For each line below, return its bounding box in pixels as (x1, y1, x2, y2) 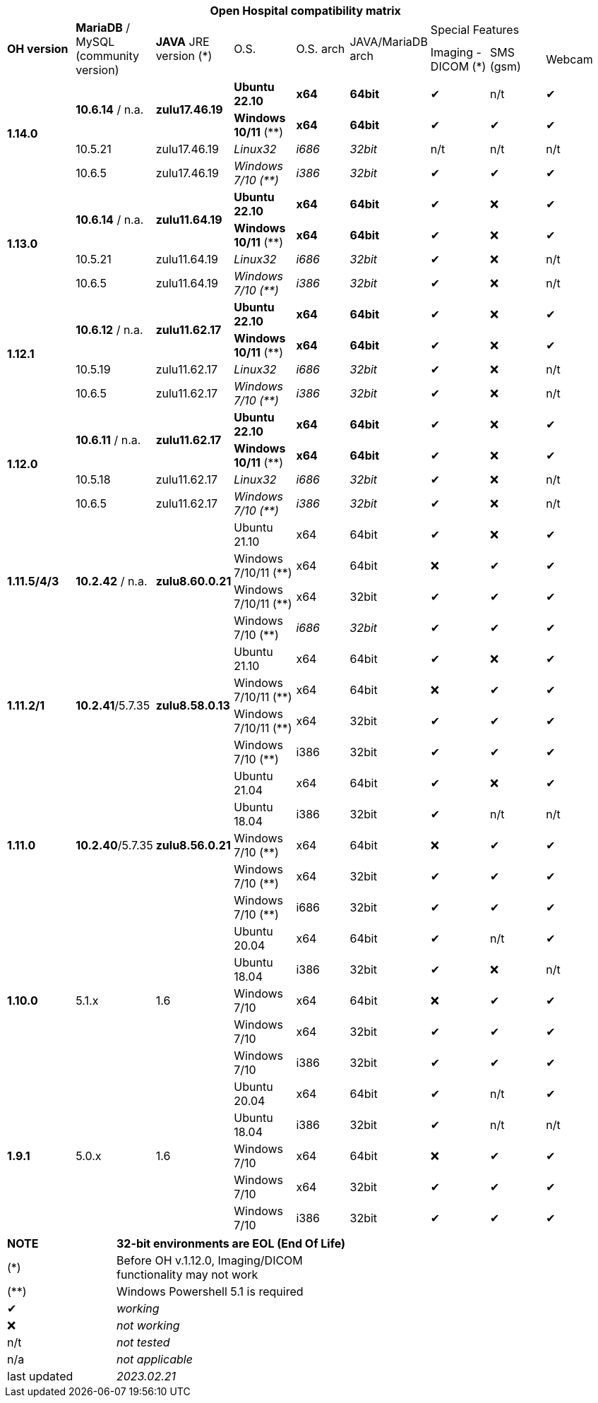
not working (116, 1318, 180, 1332)
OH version (7, 42, 68, 56)
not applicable (116, 1352, 193, 1366)
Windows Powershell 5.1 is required (116, 1284, 304, 1298)
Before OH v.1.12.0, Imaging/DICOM (116, 1253, 303, 1267)
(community (76, 49, 139, 63)
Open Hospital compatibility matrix (210, 4, 401, 18)
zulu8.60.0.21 (155, 574, 232, 588)
